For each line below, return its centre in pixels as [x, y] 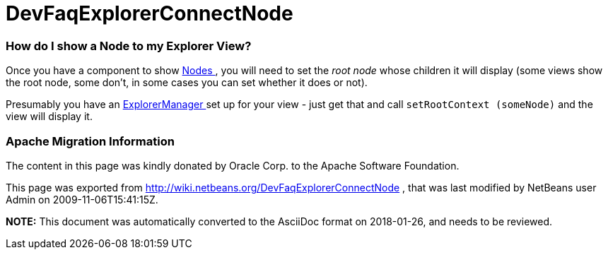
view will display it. [49, 117]
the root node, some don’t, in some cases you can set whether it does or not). [187, 83]
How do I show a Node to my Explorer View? [129, 46]
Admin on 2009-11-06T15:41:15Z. [82, 199]
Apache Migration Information [90, 141]
